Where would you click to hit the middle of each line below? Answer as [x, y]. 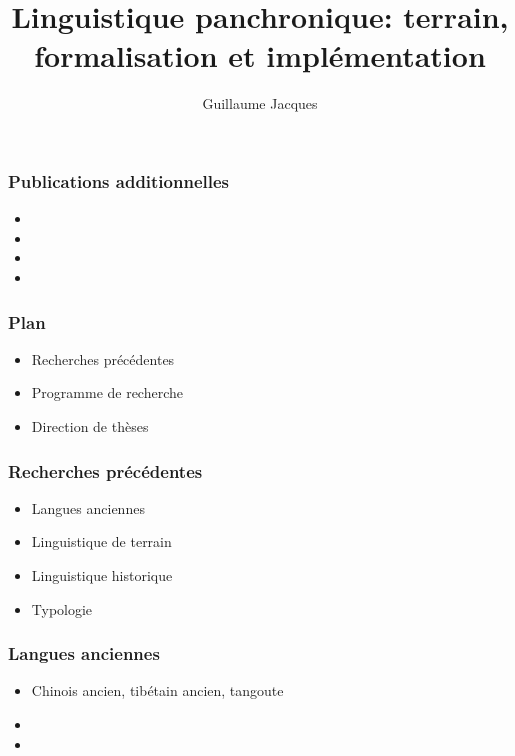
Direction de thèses [90, 425]
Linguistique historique [102, 574]
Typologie [62, 608]
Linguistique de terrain [101, 541]
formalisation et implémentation [260, 55]
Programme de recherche [107, 392]
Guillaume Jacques [260, 103]
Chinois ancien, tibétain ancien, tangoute [157, 690]
